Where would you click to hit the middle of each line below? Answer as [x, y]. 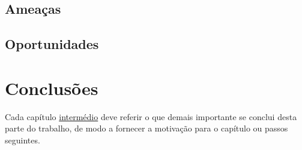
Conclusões [52, 88]
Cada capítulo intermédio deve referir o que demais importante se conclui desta [151, 116]
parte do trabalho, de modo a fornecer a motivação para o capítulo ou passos [146, 128]
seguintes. [23, 140]
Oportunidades [52, 44]
